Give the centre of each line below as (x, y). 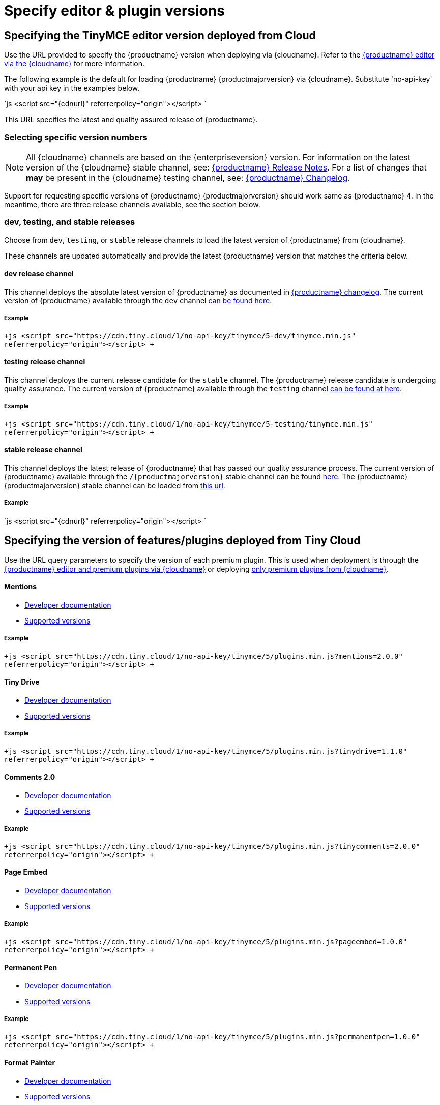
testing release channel (45, 362)
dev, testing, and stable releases (70, 222)
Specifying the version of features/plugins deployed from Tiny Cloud (182, 541)
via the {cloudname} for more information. (75, 64)
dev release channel (39, 274)
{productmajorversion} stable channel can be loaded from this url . (115, 485)
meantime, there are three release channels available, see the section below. (132, 204)
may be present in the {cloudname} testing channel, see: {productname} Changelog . (188, 177)
